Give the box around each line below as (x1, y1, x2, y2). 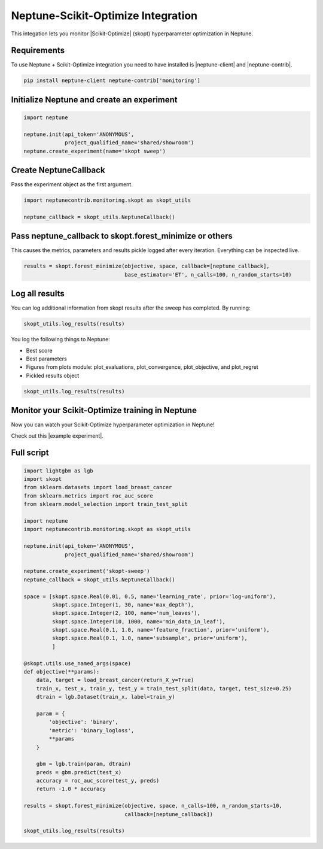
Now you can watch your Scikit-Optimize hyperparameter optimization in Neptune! (11, 421, 215, 428)
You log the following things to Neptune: (11, 336, 110, 343)
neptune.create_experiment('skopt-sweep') (23, 568, 150, 575)
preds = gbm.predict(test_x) (36, 769, 122, 775)
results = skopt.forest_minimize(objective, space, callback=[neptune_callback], (23, 263, 270, 269)
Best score (26, 347, 53, 354)
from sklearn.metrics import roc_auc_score (23, 492, 154, 499)
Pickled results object (26, 372, 80, 379)
